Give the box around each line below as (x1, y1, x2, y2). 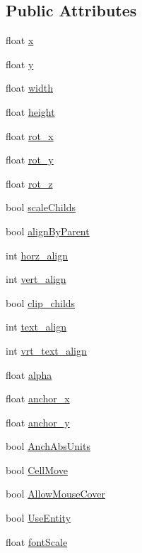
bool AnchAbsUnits (6, 439, 90, 453)
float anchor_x (6, 391, 70, 406)
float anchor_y (6, 414, 70, 429)
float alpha (6, 367, 52, 382)
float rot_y (6, 152, 54, 167)
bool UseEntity (6, 510, 71, 525)
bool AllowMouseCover (6, 486, 105, 501)
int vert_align (6, 272, 66, 286)
